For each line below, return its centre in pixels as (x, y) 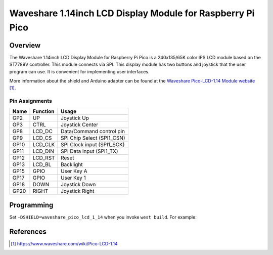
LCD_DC (43, 131)
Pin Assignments (31, 101)
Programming (31, 205)
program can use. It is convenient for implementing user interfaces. (79, 71)
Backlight (72, 164)
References (28, 231)
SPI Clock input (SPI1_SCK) (93, 144)
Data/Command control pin (93, 131)
